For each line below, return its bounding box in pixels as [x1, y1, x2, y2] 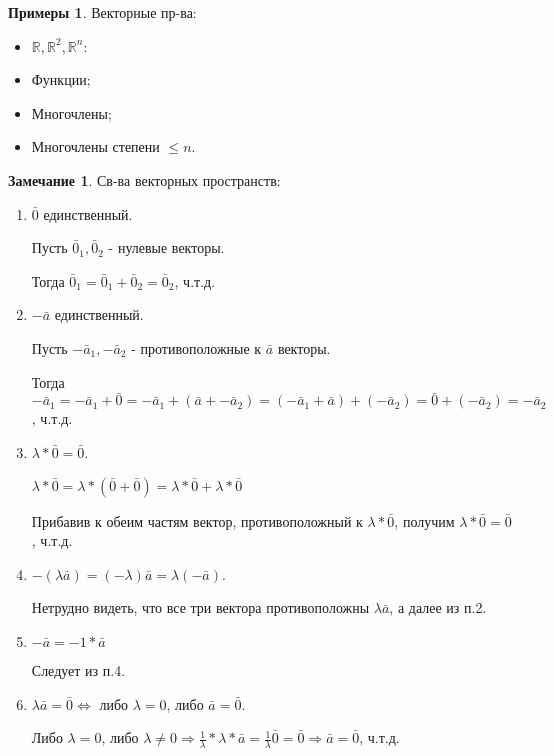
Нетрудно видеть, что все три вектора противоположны [31, 597, 370, 618]
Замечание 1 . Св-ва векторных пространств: [8, 169, 281, 190]
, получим [394, 510, 455, 531]
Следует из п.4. [31, 659, 126, 680]
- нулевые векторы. [108, 237, 225, 258]
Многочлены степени [31, 136, 160, 157]
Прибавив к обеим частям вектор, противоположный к [31, 510, 363, 531]
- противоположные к [131, 337, 262, 358]
